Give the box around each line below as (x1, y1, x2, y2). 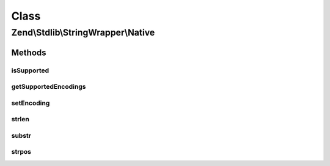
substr (11, 131, 32, 140)
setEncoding (11, 99, 50, 107)
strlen (11, 115, 30, 124)
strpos (11, 148, 32, 156)
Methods (11, 47, 46, 58)
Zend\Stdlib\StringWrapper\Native (11, 27, 155, 38)
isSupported (11, 66, 50, 75)
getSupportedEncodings (11, 83, 86, 91)
